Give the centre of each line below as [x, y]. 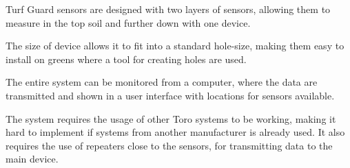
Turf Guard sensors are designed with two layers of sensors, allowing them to [168, 9]
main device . [32, 159]
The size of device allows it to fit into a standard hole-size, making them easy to [175, 46]
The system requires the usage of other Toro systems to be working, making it [171, 118]
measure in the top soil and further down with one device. [128, 22]
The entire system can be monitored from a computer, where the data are [162, 82]
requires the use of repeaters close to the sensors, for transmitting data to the [169, 145]
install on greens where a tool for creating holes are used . [126, 59]
